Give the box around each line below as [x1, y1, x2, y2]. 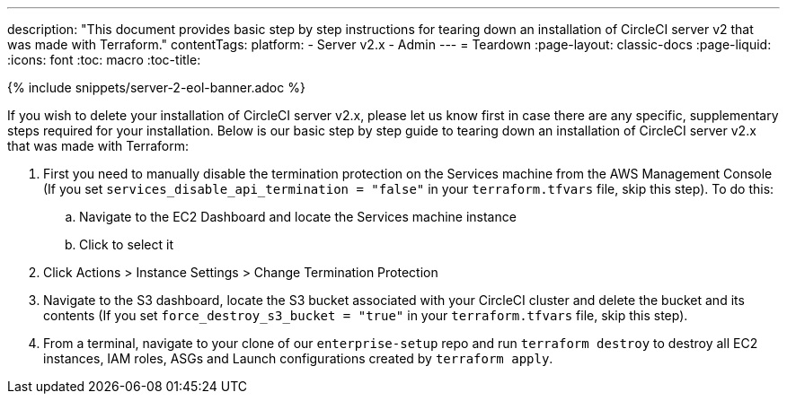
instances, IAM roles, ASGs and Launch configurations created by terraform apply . [43, 351, 553, 366]
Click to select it [79, 237, 173, 252]
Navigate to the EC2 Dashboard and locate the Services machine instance [79, 209, 517, 224]
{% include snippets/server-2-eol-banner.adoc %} [7, 80, 305, 95]
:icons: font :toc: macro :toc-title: [7, 52, 201, 67]
